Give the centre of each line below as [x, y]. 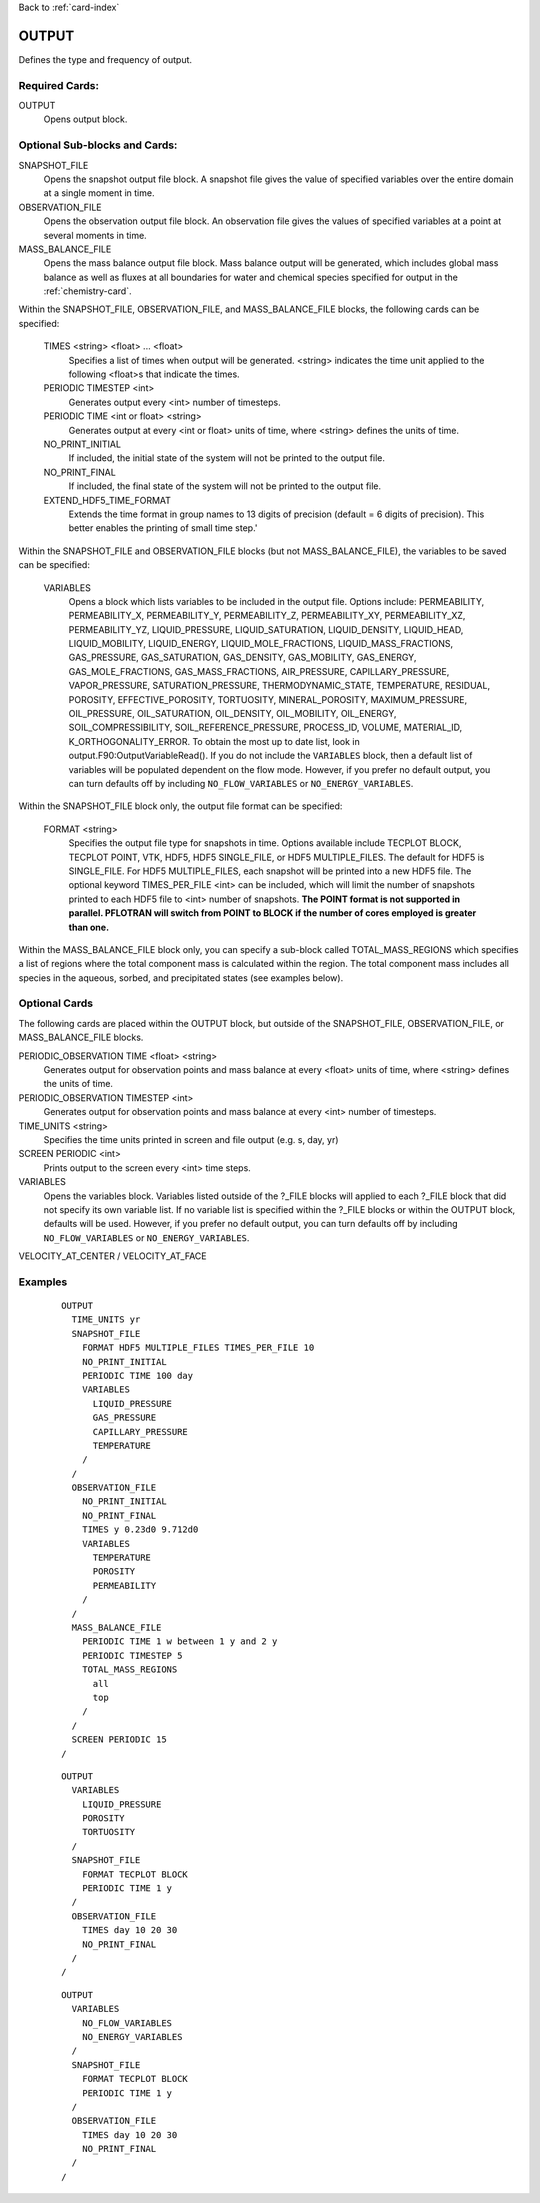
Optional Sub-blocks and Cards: [98, 145]
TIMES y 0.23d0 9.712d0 [140, 1529]
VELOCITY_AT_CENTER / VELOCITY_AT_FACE [112, 1256]
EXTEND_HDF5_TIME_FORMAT [107, 500]
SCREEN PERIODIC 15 [119, 1739]
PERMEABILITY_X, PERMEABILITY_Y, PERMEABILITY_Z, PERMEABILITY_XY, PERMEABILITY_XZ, [267, 616]
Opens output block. [85, 119]
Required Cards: [59, 85]
